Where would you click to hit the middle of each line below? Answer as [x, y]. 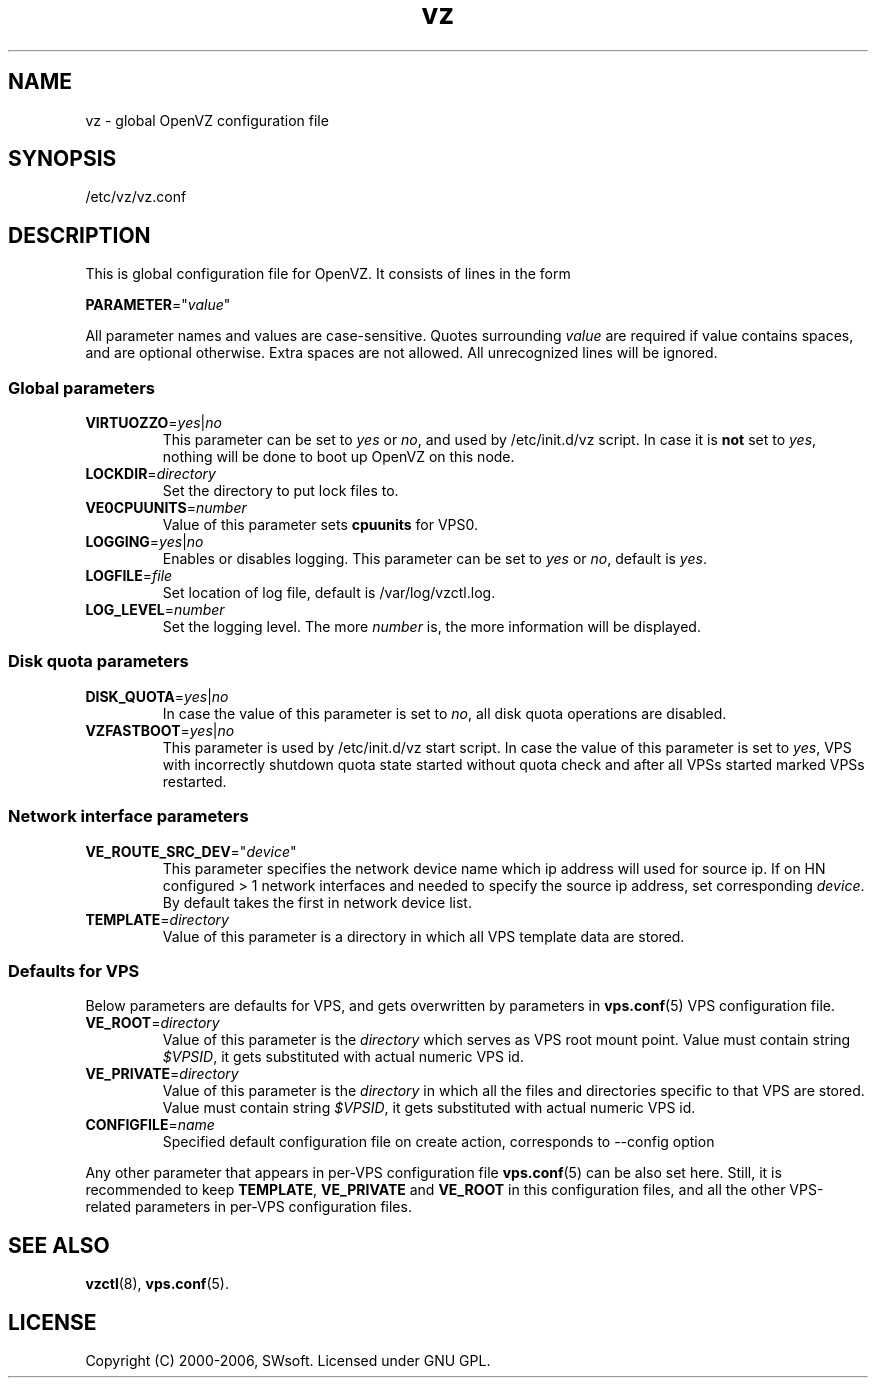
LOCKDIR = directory [150, 474]
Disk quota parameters [98, 661]
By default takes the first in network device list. [317, 902]
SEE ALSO [59, 1245]
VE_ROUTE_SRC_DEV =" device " [191, 851]
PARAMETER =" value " [158, 305]
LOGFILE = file [129, 576]
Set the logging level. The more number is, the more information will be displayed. [431, 627]
